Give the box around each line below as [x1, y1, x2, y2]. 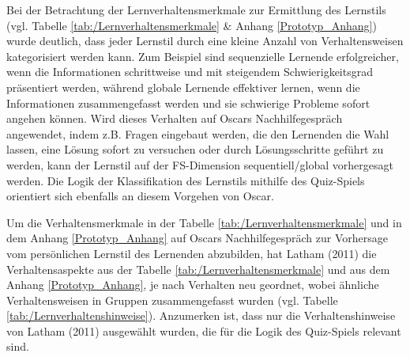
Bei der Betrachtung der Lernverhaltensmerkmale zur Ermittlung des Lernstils [6, 2, 386, 17]
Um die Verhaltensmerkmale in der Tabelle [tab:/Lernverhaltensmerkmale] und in [6, 214, 402, 230]
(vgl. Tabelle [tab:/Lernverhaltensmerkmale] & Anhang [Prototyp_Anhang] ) [6, 17, 377, 33]
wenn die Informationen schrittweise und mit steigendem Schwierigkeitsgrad [6, 63, 374, 80]
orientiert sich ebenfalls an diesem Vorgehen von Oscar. [6, 188, 274, 204]
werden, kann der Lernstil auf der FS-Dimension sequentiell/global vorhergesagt [6, 156, 393, 173]
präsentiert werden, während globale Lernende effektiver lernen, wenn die [6, 78, 360, 95]
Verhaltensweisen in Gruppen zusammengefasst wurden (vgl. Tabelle [6, 291, 338, 308]
